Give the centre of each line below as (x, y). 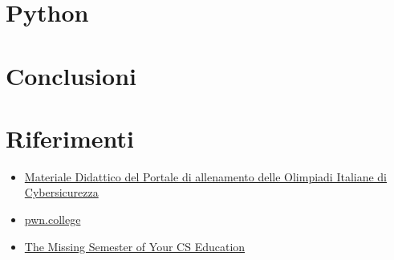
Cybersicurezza (61, 192)
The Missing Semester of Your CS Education (135, 246)
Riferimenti (70, 138)
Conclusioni (71, 75)
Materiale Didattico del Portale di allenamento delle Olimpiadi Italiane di (206, 176)
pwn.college (53, 219)
